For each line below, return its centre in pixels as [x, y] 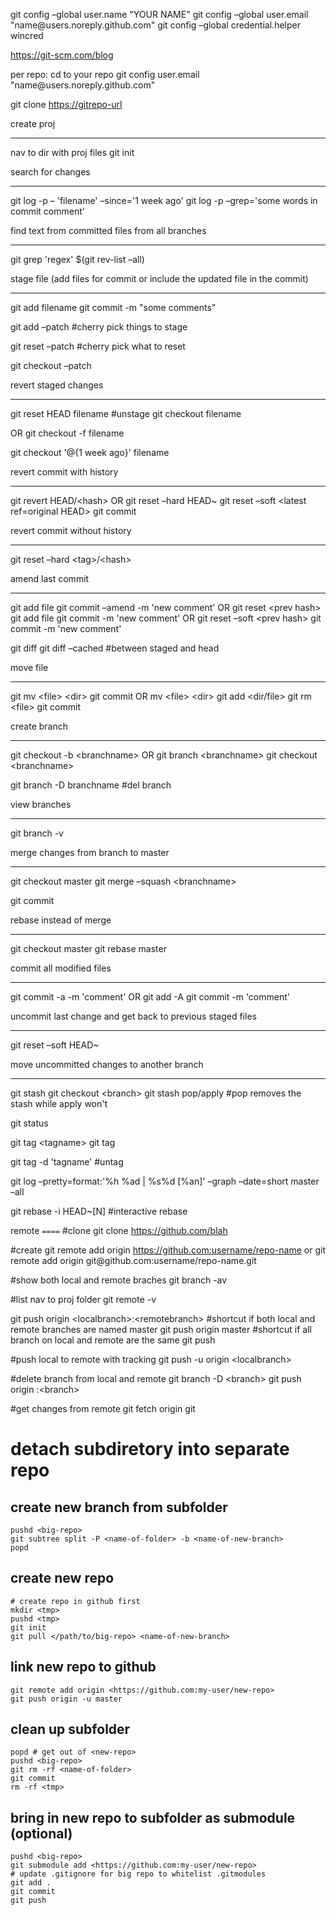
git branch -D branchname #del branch [91, 785]
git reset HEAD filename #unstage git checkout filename [126, 413]
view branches [41, 804]
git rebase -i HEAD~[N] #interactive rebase [99, 1211]
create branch [39, 726]
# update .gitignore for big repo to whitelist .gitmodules [138, 1874]
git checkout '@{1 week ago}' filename [90, 452]
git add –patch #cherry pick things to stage [99, 327]
